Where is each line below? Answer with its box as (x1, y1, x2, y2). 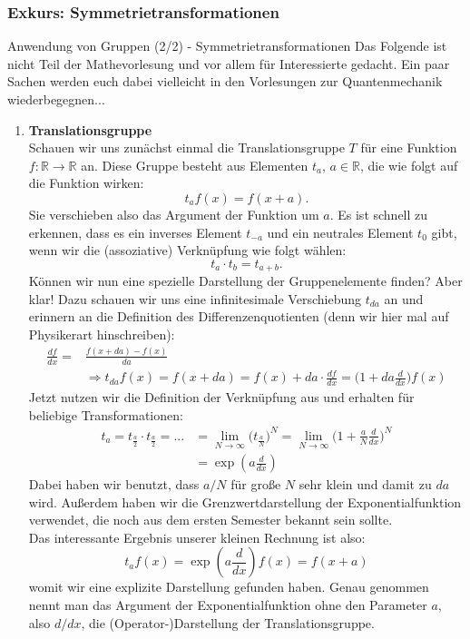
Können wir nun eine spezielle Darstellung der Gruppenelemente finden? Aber (28, 271, 463, 290)
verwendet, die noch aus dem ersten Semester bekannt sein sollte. (28, 510, 393, 529)
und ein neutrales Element (267, 222, 414, 241)
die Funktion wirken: (28, 173, 144, 192)
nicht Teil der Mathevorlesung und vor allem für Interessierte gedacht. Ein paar (7, 54, 450, 73)
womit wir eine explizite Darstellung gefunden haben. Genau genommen (28, 577, 429, 596)
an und (384, 289, 424, 308)
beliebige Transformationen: (28, 405, 183, 424)
